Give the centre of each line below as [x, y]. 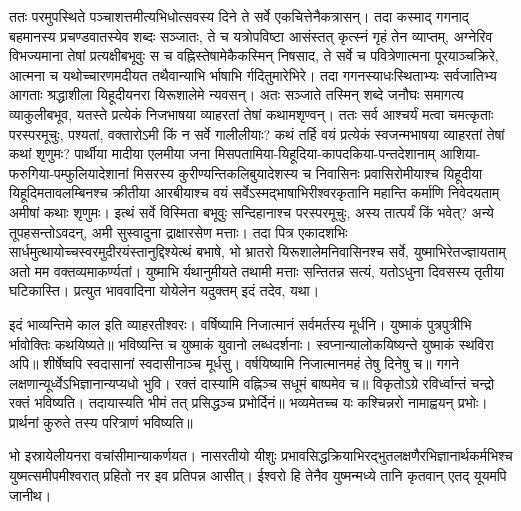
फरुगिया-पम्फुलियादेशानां [69, 172]
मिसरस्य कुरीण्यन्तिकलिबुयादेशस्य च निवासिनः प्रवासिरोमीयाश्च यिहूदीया [308, 172]
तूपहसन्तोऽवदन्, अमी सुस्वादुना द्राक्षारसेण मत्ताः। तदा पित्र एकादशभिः [178, 231]
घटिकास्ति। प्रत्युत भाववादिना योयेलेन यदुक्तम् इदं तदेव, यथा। [164, 290]
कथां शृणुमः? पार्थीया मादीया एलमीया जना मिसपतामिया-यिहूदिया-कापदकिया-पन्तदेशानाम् [222, 153]
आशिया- [460, 153]
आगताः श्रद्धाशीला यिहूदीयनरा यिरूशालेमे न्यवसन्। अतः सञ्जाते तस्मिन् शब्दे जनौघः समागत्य [236, 94]
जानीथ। [30, 494]
